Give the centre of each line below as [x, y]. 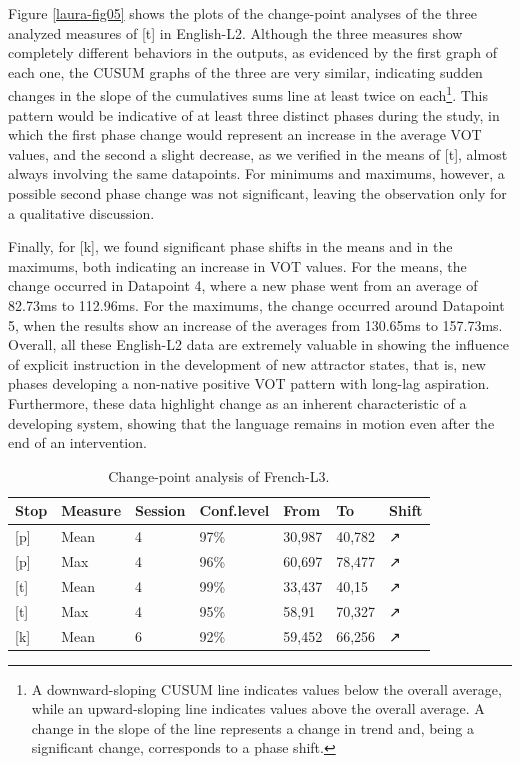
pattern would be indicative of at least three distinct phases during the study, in [254, 114]
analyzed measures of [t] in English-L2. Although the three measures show [235, 32]
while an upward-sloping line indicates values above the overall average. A [258, 708]
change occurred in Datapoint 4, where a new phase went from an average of [243, 285]
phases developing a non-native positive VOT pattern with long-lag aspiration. [249, 383]
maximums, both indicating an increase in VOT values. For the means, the [237, 265]
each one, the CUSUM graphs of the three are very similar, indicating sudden [245, 71]
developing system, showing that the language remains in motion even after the [251, 422]
